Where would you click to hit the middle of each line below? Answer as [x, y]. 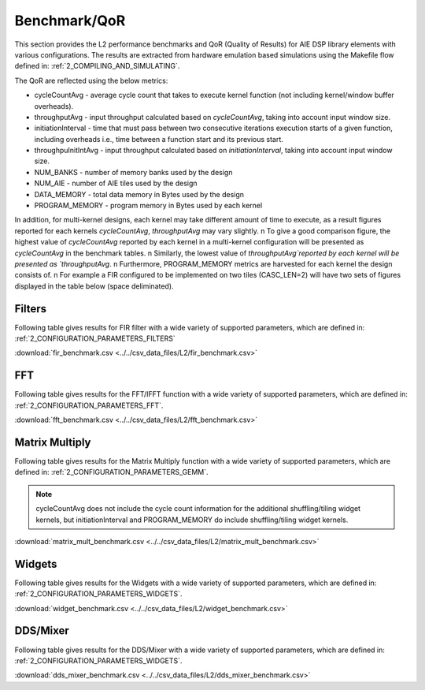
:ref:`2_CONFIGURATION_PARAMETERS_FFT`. [89, 405]
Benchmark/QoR [70, 21]
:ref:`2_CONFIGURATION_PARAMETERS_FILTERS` [95, 338]
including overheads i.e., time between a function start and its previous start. [159, 139]
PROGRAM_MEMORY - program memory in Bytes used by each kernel [148, 206]
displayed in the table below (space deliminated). [94, 286]
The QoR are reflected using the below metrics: [91, 80]
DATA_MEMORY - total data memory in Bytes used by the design [139, 194]
